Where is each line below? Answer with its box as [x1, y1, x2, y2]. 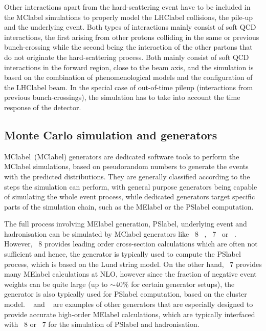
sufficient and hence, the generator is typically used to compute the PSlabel [4, 249, 241, 259]
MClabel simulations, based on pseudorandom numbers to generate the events [4, 161, 249, 172]
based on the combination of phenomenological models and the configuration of [4, 72, 253, 82]
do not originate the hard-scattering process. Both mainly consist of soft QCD [4, 51, 249, 62]
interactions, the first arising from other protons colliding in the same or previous [4, 31, 259, 42]
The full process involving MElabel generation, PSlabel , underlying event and [4, 218, 247, 229]
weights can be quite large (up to [4, 278, 108, 289]
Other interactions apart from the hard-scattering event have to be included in [4, 2, 251, 12]
